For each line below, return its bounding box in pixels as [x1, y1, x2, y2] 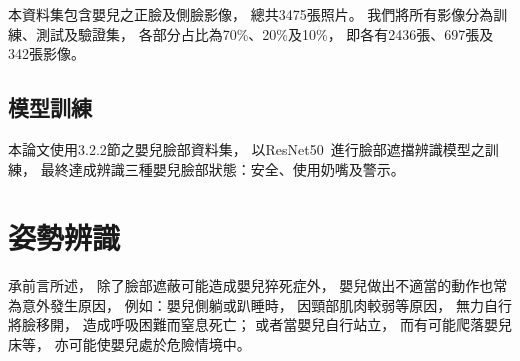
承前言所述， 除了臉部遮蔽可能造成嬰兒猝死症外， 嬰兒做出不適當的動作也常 [8, 275, 508, 296]
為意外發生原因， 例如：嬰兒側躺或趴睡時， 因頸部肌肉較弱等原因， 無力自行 [8, 294, 512, 315]
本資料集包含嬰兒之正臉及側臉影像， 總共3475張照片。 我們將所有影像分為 [8, 4, 494, 24]
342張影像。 [8, 43, 85, 64]
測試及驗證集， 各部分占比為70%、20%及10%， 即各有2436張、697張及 [35, 23, 494, 44]
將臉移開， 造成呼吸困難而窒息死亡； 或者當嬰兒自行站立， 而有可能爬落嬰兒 [8, 314, 512, 335]
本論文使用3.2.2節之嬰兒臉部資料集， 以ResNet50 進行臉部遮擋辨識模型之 [8, 138, 485, 159]
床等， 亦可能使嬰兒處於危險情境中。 [8, 334, 251, 355]
